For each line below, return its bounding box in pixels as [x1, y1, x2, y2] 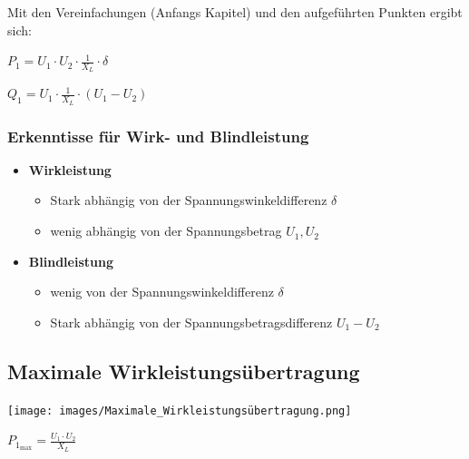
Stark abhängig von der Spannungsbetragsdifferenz [50, 312, 333, 331]
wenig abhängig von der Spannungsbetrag [50, 221, 282, 240]
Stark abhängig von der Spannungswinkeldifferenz [50, 190, 327, 210]
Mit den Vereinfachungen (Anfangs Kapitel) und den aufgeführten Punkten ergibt [7, 3, 463, 21]
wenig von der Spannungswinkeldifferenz [50, 282, 274, 301]
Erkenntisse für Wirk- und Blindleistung [7, 124, 309, 147]
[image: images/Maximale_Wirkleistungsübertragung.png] [7, 404, 352, 417]
